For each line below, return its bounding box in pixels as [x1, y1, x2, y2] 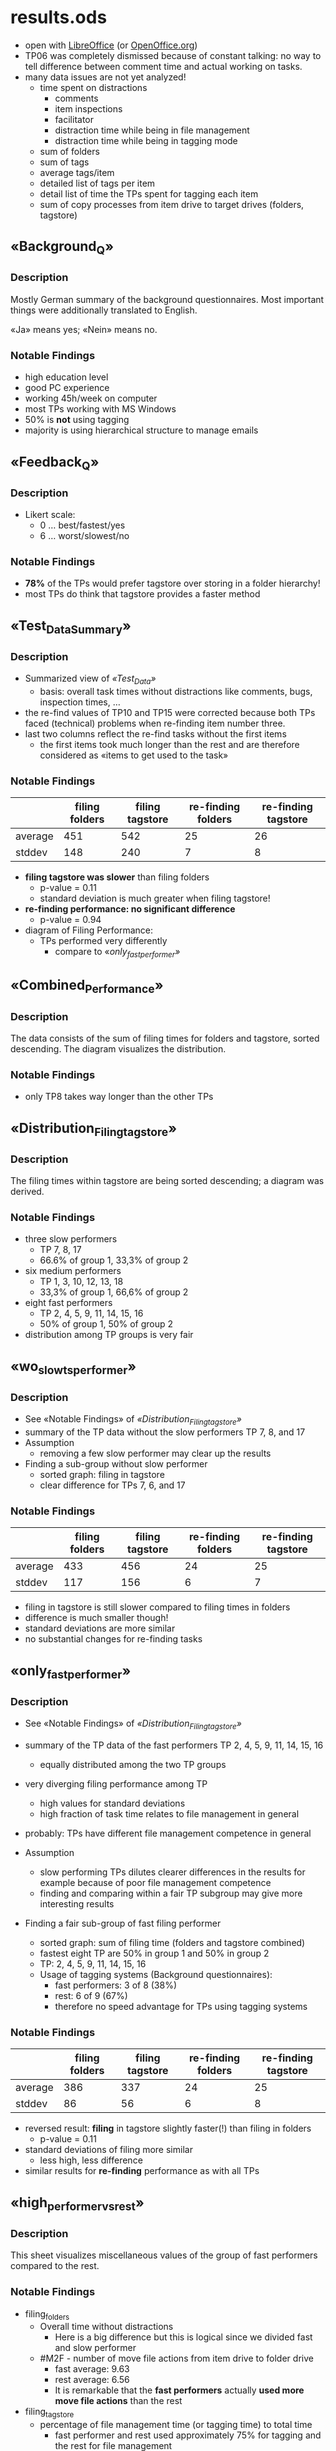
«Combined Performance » [10, 977, 164, 996]
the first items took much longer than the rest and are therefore [39, 738, 300, 750]
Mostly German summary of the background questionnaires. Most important [10, 293, 325, 305]
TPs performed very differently [39, 935, 168, 947]
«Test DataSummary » [10, 617, 132, 636]
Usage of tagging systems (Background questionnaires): [39, 1969, 273, 1981]
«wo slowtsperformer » [10, 1357, 137, 1377]
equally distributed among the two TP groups [39, 1759, 227, 1771]
